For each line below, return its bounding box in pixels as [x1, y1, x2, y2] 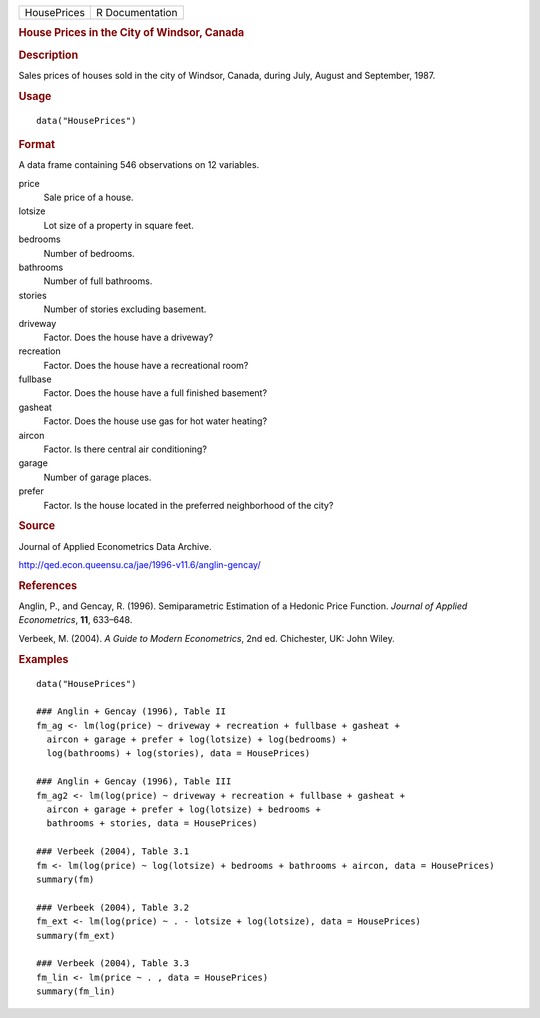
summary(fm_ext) [36, 930, 116, 941]
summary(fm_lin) [36, 986, 116, 997]
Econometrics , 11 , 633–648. [18, 614, 133, 626]
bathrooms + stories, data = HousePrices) [46, 818, 259, 829]
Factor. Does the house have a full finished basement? [43, 387, 268, 399]
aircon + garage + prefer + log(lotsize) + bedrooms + [46, 804, 322, 815]
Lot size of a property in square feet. [43, 219, 194, 231]
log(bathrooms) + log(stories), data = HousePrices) [46, 748, 311, 759]
